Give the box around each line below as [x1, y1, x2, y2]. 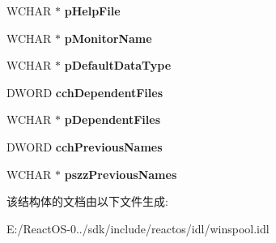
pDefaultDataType [64, 57, 172, 74]
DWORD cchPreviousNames [6, 138, 163, 155]
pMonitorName [64, 29, 152, 46]
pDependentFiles [64, 111, 161, 128]
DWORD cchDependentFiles [6, 83, 163, 100]
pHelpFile [64, 2, 121, 19]
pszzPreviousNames [64, 165, 177, 182]
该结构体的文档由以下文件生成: [6, 193, 168, 210]
